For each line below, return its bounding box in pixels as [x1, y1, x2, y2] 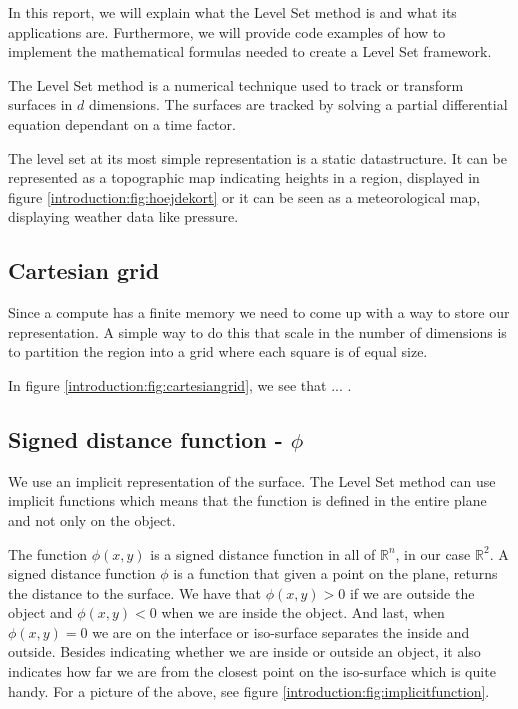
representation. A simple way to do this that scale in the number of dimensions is [8, 321, 507, 342]
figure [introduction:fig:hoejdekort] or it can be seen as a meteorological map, [8, 186, 481, 207]
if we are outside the [349, 582, 475, 603]
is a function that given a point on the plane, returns [173, 563, 498, 584]
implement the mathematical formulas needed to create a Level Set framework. [8, 41, 492, 62]
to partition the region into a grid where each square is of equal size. [8, 341, 428, 362]
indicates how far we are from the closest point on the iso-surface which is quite [8, 661, 496, 682]
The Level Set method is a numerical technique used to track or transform [8, 74, 464, 95]
